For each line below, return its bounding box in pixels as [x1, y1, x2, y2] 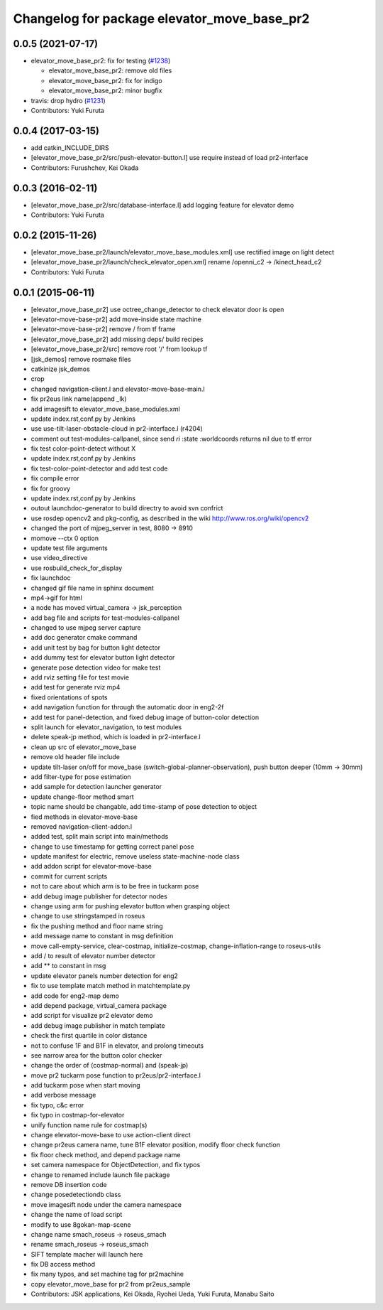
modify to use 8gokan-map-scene [30, 1220, 131, 1229]
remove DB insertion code [30, 1180, 107, 1188]
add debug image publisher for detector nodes [30, 892, 168, 901]
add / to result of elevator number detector [30, 951, 156, 960]
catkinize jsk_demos [30, 365, 90, 373]
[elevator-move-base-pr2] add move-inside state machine [30, 315, 201, 323]
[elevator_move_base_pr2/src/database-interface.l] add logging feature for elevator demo [30, 200, 294, 209]
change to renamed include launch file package [30, 1170, 170, 1179]
